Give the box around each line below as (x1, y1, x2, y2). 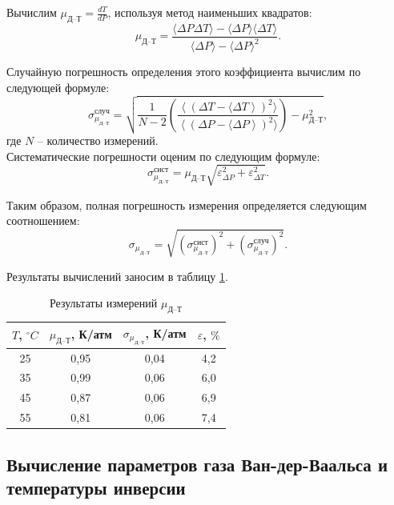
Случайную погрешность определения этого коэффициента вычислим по (6, 63, 361, 80)
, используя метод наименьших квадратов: (107, 4, 312, 20)
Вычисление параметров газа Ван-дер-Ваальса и (6, 451, 388, 476)
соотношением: (6, 212, 80, 229)
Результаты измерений (49, 295, 158, 311)
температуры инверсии (6, 475, 186, 499)
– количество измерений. (37, 132, 159, 149)
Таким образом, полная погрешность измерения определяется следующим (6, 196, 367, 213)
